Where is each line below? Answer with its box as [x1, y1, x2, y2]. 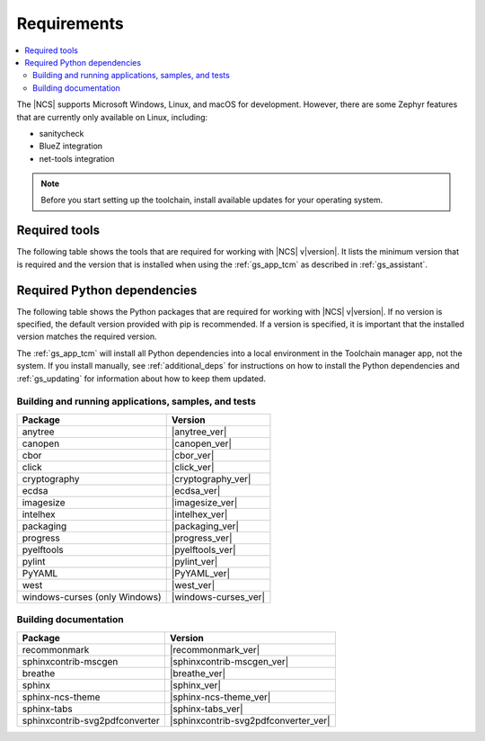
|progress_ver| [171, 531, 233, 544]
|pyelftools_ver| [171, 543, 236, 556]
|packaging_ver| [171, 520, 240, 532]
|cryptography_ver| [171, 472, 251, 485]
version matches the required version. [16, 331, 157, 342]
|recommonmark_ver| [169, 643, 260, 656]
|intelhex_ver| [171, 508, 228, 521]
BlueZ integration [39, 140, 103, 152]
